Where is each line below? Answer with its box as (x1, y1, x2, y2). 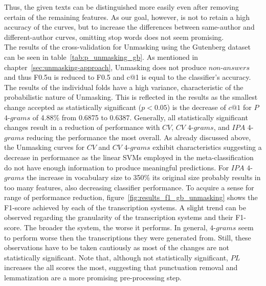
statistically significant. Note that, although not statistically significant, (4, 252, 229, 262)
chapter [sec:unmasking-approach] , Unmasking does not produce (4, 61, 207, 72)
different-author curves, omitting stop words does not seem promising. (4, 31, 224, 42)
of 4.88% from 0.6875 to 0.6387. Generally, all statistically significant (32, 112, 248, 122)
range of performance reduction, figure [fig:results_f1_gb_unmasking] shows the (4, 192, 258, 203)
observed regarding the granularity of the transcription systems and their (4, 212, 233, 223)
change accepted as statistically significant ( (4, 101, 142, 112)
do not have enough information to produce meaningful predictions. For (4, 162, 229, 172)
